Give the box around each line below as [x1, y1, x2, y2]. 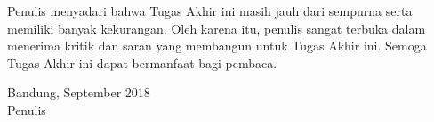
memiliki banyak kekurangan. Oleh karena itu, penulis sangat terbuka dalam [7, 19, 426, 37]
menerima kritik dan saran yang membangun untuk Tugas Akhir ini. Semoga [7, 36, 427, 55]
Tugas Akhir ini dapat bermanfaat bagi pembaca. [7, 53, 277, 72]
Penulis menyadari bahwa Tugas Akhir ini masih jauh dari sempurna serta [7, 2, 413, 19]
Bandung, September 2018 [7, 83, 150, 102]
